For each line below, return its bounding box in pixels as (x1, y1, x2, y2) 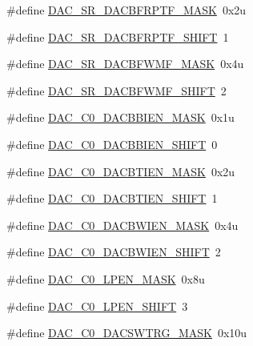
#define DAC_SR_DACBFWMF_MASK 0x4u (6, 55, 244, 72)
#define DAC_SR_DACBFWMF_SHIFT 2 (6, 82, 227, 99)
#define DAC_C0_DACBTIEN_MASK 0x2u (6, 163, 235, 179)
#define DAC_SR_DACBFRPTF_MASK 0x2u (6, 2, 247, 18)
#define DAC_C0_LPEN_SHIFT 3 (6, 297, 188, 314)
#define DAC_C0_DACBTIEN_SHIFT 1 (6, 190, 218, 207)
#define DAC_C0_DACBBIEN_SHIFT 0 (6, 135, 218, 152)
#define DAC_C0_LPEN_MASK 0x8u (6, 270, 205, 287)
